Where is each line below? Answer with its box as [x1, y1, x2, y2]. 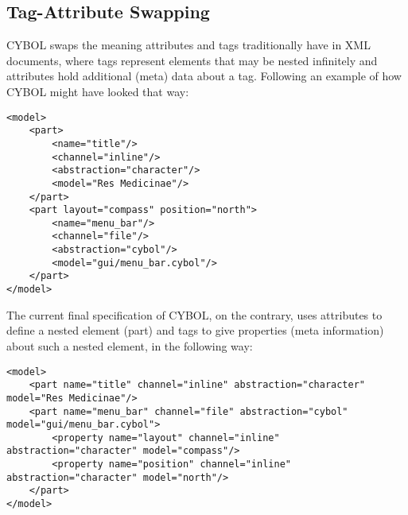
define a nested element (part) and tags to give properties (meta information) [6, 322, 384, 339]
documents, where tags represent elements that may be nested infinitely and [6, 52, 378, 68]
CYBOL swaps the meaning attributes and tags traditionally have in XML [6, 37, 371, 53]
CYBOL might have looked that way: [6, 83, 189, 99]
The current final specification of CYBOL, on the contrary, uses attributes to [6, 306, 383, 323]
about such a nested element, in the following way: [6, 337, 253, 354]
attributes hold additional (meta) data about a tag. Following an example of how [6, 68, 402, 84]
